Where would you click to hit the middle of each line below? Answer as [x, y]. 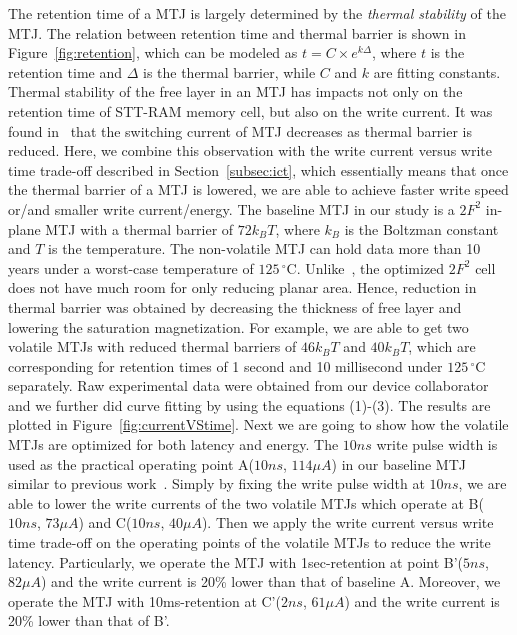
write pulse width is [437, 444]
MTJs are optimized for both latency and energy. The [173, 444]
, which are [442, 346]
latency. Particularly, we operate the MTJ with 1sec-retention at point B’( [236, 561]
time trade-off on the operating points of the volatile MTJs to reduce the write [249, 542]
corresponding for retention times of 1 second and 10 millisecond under [225, 365]
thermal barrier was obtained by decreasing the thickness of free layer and [235, 306]
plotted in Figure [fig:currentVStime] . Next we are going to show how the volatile [258, 424]
